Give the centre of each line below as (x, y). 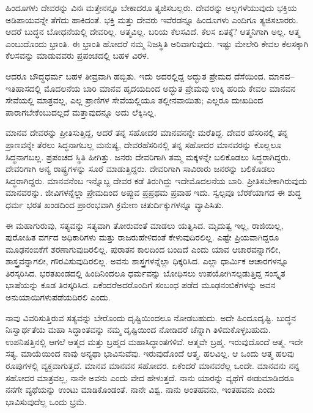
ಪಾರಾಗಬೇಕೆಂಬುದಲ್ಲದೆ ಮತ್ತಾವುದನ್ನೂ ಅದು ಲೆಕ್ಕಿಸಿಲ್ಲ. (81, 112)
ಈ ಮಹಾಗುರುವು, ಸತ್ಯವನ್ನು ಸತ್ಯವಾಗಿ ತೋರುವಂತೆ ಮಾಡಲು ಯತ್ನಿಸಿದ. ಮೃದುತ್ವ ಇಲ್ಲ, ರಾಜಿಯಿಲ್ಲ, (145, 225)
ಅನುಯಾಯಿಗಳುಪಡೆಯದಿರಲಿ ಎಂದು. (58, 297)
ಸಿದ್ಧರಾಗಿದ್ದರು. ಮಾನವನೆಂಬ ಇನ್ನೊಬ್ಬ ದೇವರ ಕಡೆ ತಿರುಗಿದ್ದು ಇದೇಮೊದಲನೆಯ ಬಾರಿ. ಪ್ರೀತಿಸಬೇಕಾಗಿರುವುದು (156, 180)
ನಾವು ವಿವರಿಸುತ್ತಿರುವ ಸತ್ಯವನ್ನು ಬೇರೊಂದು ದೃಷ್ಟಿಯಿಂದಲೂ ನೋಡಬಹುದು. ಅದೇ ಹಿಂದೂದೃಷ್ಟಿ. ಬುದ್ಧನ (151, 317)
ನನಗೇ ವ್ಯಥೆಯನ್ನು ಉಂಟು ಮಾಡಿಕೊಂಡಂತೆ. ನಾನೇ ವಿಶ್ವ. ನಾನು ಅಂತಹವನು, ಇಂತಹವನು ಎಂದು (140, 389)
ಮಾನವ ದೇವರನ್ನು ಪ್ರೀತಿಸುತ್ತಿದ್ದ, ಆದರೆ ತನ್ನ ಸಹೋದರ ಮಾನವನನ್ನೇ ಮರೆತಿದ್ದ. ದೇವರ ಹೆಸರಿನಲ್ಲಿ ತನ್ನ (147, 132)
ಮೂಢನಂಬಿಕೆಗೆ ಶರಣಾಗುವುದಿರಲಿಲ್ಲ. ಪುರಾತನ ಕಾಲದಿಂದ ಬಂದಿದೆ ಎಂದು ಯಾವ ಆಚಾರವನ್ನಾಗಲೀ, (143, 249)
